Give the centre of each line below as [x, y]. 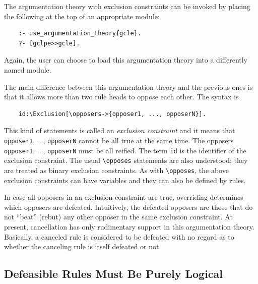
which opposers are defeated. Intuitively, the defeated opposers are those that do [128, 207]
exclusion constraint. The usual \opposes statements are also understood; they [126, 160]
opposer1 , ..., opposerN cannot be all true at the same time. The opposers [119, 140]
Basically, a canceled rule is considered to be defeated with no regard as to [119, 236]
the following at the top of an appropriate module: [82, 16]
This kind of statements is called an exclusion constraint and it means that [120, 130]
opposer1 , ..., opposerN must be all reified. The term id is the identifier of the [125, 150]
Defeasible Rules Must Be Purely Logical [114, 274]
